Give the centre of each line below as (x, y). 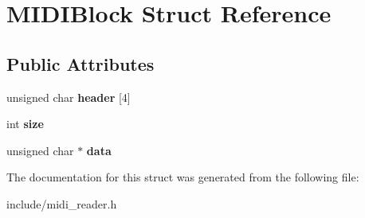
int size (25, 124)
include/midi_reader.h (62, 203)
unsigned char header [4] (69, 97)
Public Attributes (80, 63)
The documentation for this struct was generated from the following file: (183, 177)
